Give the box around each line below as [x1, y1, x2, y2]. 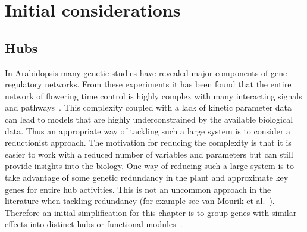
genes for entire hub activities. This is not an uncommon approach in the [5, 183, 271, 195]
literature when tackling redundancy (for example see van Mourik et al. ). [5, 195, 275, 207]
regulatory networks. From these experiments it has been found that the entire [5, 78, 292, 90]
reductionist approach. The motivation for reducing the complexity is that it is [5, 136, 292, 149]
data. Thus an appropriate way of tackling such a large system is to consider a [5, 124, 291, 137]
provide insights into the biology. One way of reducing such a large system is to [5, 159, 294, 172]
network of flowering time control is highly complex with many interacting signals [5, 89, 302, 102]
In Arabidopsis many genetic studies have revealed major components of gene [5, 66, 287, 79]
